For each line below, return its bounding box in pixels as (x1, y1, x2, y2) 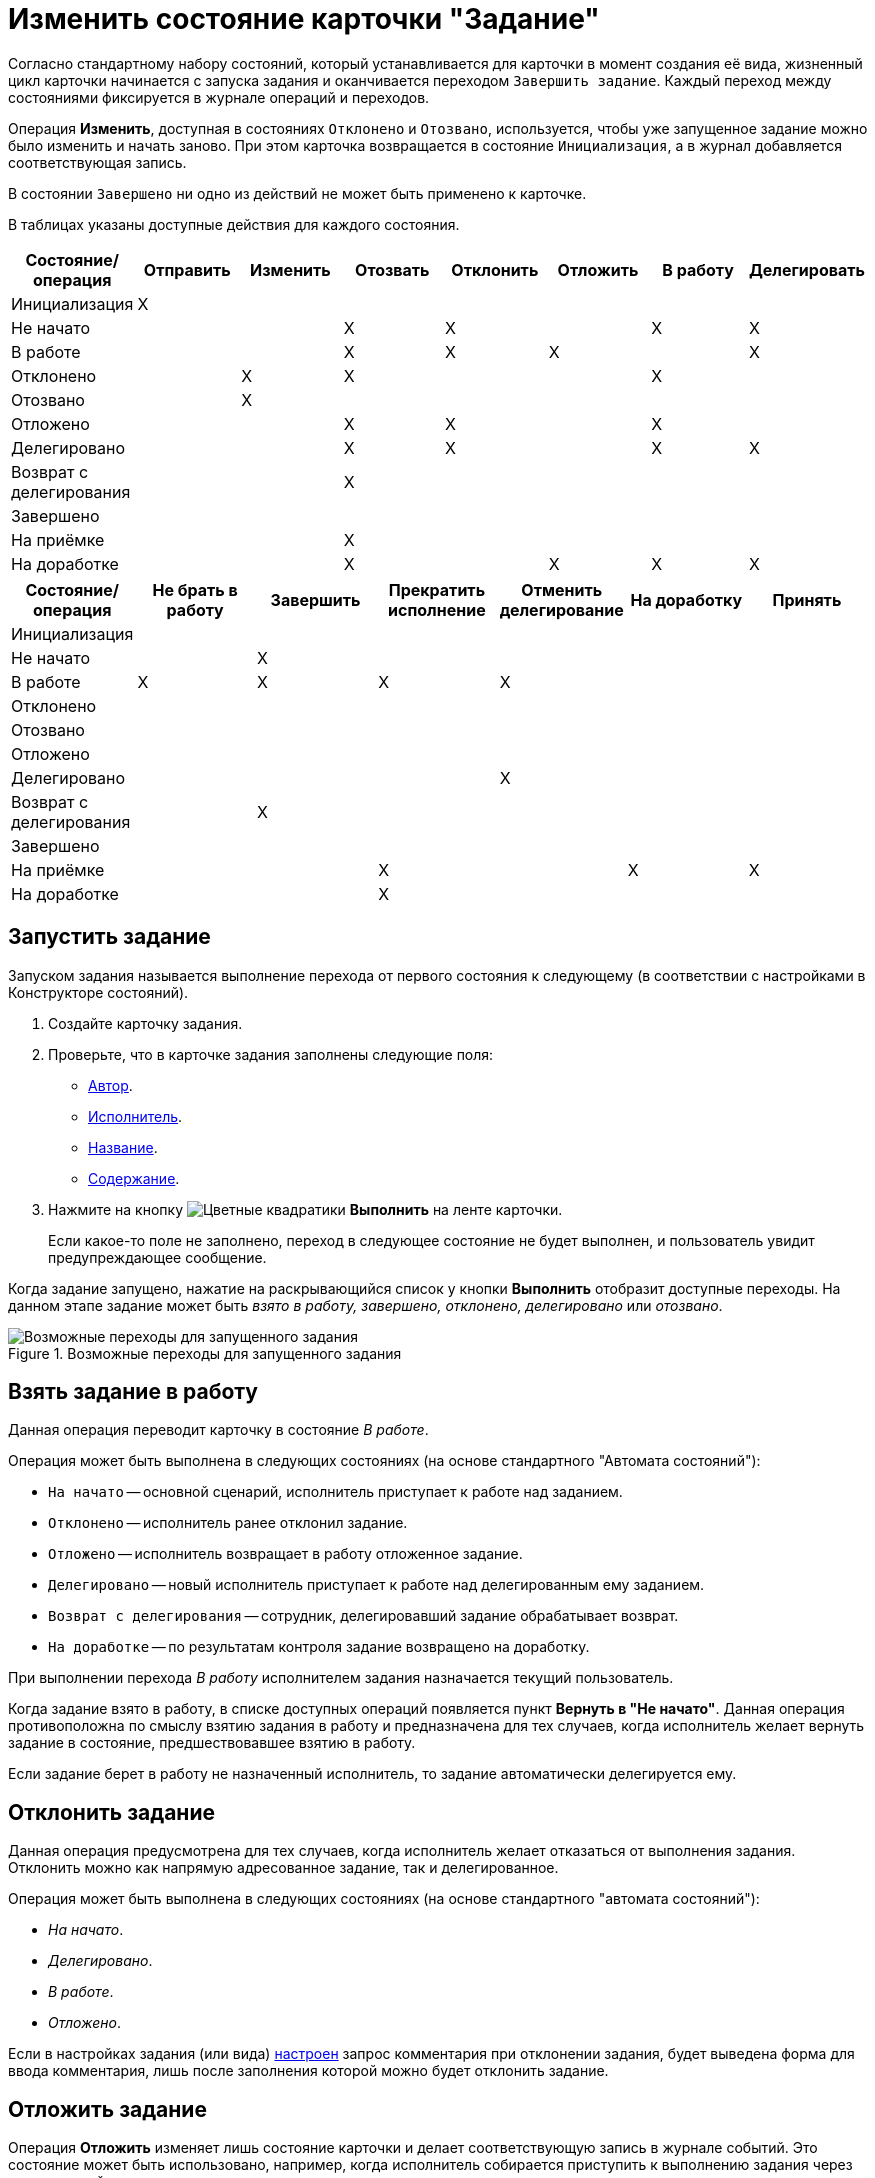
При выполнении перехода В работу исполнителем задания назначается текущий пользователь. (8, 1669, 674, 1687)
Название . (88, 1138, 158, 1156)
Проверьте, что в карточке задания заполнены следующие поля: (48, 1045, 494, 1063)
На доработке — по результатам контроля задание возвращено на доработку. (48, 1638, 590, 1656)
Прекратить (388, 579, 486, 600)
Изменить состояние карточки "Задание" (8, 2, 600, 36)
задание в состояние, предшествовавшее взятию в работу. (8, 1734, 416, 1752)
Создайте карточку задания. (48, 1014, 243, 1032)
